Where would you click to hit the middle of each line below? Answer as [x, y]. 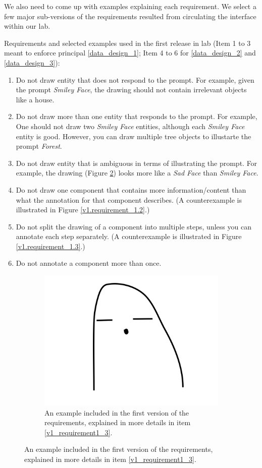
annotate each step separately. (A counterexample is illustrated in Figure [129, 236]
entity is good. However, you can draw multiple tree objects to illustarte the [134, 136]
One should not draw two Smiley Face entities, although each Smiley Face [130, 126]
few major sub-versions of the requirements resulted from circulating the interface [130, 16]
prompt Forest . [39, 146]
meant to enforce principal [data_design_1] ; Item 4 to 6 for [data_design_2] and [130, 53]
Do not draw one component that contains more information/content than [131, 189]
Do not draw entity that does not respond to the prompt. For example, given [135, 79]
